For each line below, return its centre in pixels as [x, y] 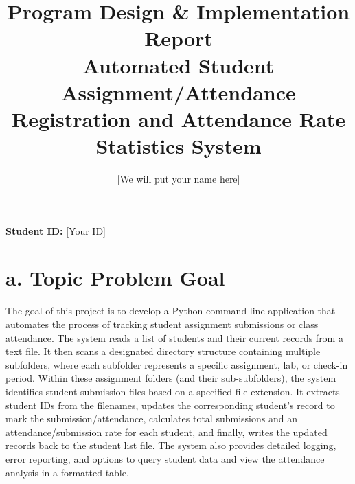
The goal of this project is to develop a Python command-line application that [171, 311]
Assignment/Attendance [179, 92]
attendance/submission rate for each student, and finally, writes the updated [167, 431]
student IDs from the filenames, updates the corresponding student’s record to [170, 405]
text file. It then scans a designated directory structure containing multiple [163, 351]
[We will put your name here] [179, 179]
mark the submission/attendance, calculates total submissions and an [151, 418]
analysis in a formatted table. [67, 472]
